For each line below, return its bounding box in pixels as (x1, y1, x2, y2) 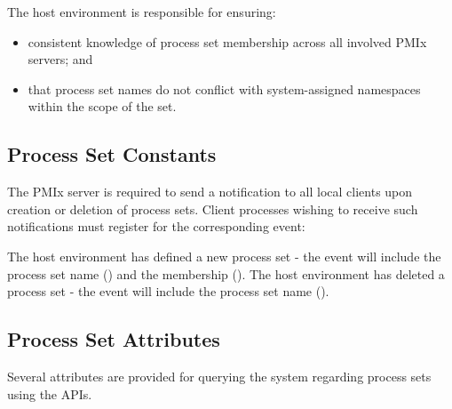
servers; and (28, 50, 93, 68)
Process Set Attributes (7, 325, 220, 353)
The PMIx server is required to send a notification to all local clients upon (7, 182, 413, 201)
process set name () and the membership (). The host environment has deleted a (7, 264, 445, 283)
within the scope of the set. (28, 97, 177, 116)
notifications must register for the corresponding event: (7, 217, 305, 236)
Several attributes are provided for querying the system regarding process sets (7, 366, 432, 385)
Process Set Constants (7, 140, 217, 168)
